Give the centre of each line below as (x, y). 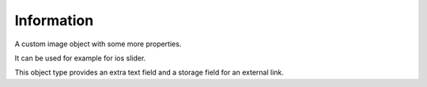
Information (54, 20)
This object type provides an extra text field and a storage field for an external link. (149, 72)
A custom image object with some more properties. (98, 44)
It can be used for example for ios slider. (80, 58)
